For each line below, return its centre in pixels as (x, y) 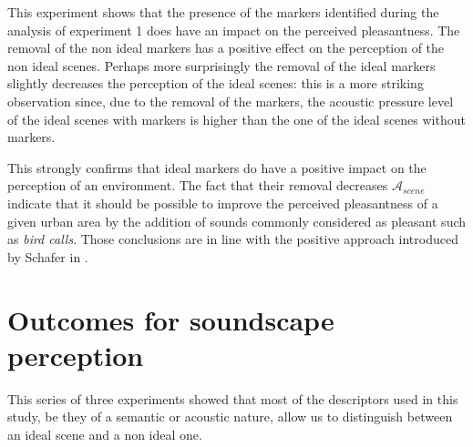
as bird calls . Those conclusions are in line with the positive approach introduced (233, 239)
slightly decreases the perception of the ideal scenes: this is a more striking (216, 83)
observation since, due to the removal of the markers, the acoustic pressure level (231, 101)
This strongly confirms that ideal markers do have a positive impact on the (217, 167)
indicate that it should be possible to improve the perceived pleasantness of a (223, 203)
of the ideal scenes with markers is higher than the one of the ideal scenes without (236, 119)
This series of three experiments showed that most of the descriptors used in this (233, 398)
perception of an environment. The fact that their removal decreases (198, 185)
